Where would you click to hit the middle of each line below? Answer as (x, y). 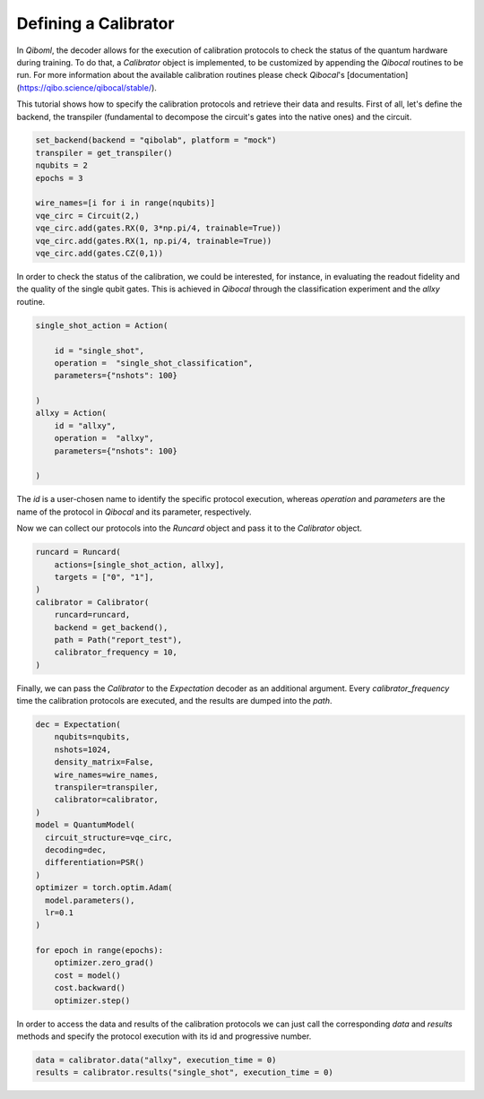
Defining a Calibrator (95, 23)
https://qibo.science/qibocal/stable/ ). (88, 87)
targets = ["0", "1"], (104, 577)
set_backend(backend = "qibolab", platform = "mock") (156, 140)
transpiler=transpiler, (106, 787)
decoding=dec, (76, 850)
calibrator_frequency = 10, (116, 653)
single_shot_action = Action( (102, 325)
